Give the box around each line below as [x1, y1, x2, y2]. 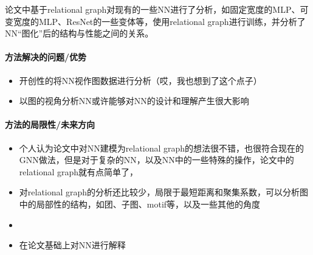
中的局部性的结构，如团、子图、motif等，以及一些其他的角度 [19, 197, 261, 210]
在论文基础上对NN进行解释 [19, 239, 126, 251]
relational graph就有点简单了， [19, 165, 139, 178]
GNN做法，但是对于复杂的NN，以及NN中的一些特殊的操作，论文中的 [19, 153, 294, 166]
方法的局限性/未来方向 [5, 118, 95, 131]
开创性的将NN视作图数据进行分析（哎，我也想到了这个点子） [19, 74, 262, 86]
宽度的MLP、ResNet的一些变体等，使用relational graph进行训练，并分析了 [13, 15, 306, 27]
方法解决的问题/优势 [5, 51, 87, 63]
